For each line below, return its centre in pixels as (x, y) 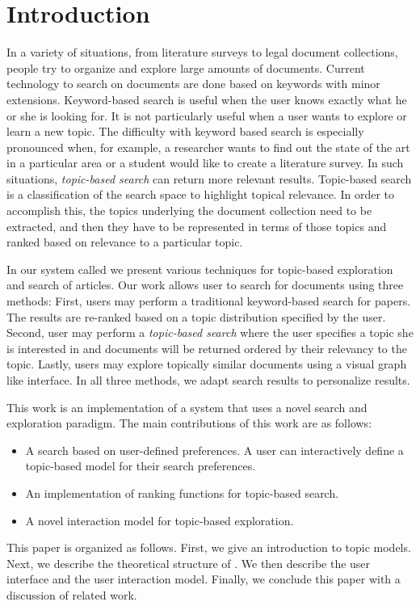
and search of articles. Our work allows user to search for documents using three (205, 285)
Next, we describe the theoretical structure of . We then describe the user (189, 563)
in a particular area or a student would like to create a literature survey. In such (205, 163)
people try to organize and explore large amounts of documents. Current (186, 67)
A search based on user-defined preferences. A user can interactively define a (214, 450)
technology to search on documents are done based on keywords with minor (193, 84)
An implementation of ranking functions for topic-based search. (182, 492)
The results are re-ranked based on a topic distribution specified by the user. (196, 316)
